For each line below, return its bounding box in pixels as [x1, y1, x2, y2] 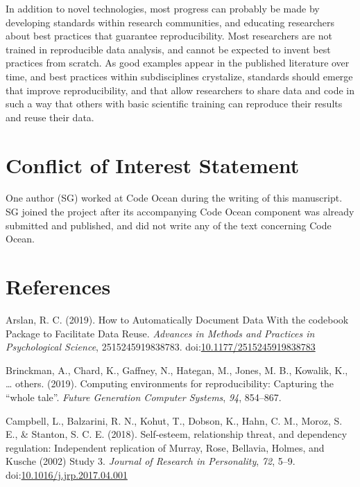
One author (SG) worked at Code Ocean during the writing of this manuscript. [6, 191, 343, 205]
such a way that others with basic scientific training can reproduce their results [6, 96, 343, 111]
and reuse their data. [6, 109, 94, 124]
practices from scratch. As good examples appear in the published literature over [6, 55, 350, 70]
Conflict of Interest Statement [6, 150, 300, 179]
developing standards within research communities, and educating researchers [6, 15, 334, 29]
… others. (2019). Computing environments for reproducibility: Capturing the [6, 376, 334, 391]
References [6, 272, 111, 301]
